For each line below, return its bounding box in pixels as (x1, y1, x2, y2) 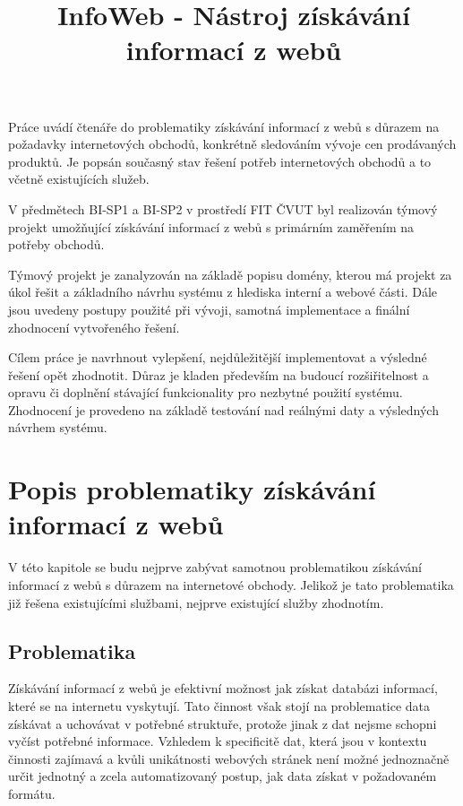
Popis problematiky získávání (8, 471, 376, 507)
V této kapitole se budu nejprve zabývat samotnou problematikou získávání (8, 558, 422, 576)
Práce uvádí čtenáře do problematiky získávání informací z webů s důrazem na (8, 117, 440, 135)
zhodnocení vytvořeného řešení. (8, 317, 180, 336)
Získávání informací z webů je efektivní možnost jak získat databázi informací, (8, 679, 438, 698)
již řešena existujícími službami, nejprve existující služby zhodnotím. (8, 593, 384, 611)
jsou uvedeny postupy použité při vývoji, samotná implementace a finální (8, 299, 410, 318)
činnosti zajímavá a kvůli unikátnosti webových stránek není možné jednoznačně (8, 749, 450, 767)
